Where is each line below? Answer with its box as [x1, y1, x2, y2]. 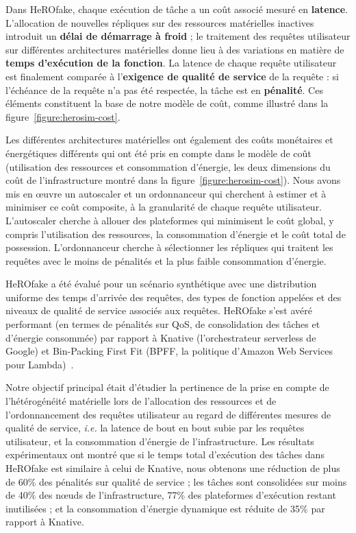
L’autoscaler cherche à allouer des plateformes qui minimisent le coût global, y [5, 213, 334, 227]
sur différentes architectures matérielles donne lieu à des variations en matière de [5, 42, 344, 56]
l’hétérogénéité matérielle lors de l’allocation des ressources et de [5, 394, 277, 408]
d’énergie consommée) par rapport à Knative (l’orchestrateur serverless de [5, 330, 316, 344]
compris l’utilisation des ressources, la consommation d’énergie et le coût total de [5, 226, 346, 241]
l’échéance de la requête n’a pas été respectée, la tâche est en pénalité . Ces [5, 82, 323, 97]
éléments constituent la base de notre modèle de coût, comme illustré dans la [5, 96, 329, 110]
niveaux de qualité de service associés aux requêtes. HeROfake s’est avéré [5, 303, 312, 318]
